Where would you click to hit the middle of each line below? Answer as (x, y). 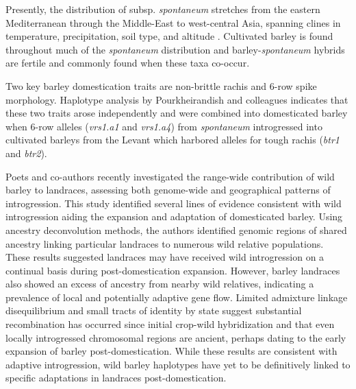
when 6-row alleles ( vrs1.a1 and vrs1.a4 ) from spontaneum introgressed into (164, 126)
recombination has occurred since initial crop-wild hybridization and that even (170, 324)
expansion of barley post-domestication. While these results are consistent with (171, 351)
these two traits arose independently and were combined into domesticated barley (177, 113)
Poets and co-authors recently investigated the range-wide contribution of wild (170, 176)
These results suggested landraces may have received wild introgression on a (165, 257)
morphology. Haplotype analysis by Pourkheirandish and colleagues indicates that (177, 99)
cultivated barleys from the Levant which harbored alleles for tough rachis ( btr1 (173, 140)
